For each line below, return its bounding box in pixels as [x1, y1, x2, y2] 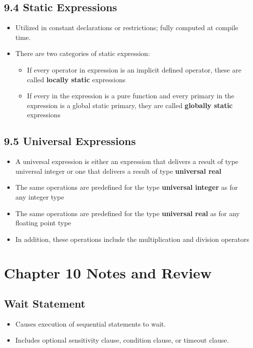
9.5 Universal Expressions [4, 133, 136, 148]
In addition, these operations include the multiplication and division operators [15, 234, 250, 244]
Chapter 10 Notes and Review [4, 262, 212, 282]
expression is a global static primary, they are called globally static [27, 100, 233, 110]
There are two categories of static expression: [15, 48, 150, 58]
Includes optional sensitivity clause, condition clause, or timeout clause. [15, 335, 229, 345]
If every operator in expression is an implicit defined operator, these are [27, 64, 241, 74]
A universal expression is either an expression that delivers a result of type [15, 156, 238, 166]
